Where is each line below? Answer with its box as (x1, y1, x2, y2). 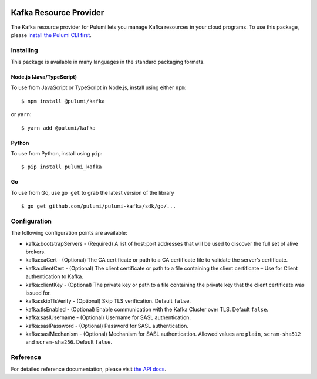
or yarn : (11, 111, 32, 118)
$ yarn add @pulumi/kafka (21, 124, 96, 131)
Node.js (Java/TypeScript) (11, 73, 77, 80)
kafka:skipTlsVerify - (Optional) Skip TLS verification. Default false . (25, 297, 191, 304)
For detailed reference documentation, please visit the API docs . (11, 366, 167, 373)
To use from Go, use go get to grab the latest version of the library (11, 189, 174, 196)
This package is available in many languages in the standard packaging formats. (11, 59, 205, 66)
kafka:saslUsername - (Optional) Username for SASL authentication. (25, 314, 191, 321)
